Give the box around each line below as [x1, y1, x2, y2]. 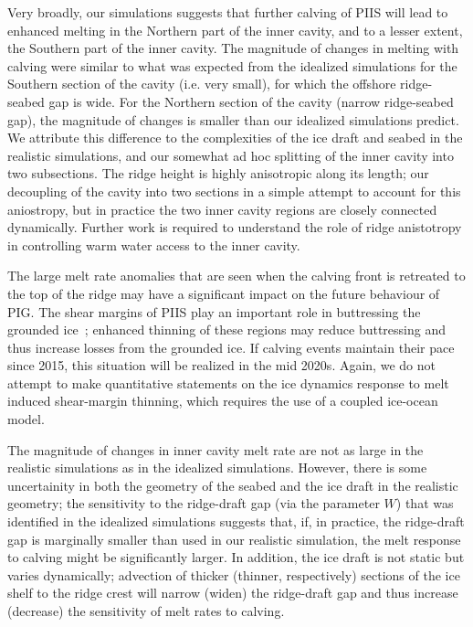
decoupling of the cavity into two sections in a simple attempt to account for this [7, 181, 461, 200]
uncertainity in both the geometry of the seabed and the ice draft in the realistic [7, 475, 458, 494]
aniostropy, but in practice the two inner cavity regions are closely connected [7, 199, 437, 218]
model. [7, 409, 45, 429]
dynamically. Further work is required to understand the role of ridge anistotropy [7, 218, 462, 237]
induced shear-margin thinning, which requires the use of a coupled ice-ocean [7, 391, 438, 410]
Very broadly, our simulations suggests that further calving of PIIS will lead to [7, 3, 448, 21]
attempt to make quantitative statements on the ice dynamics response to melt [7, 373, 449, 392]
